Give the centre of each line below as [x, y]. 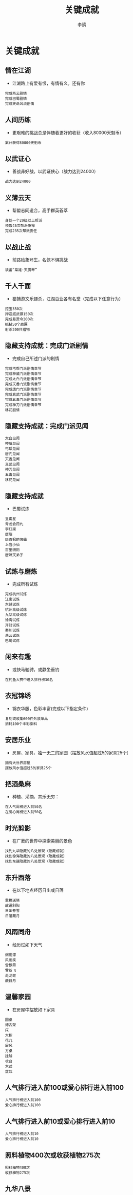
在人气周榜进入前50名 [24, 807]
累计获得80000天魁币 [23, 143]
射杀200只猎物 [18, 330]
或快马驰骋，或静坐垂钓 [36, 669]
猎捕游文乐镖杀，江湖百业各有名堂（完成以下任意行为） [67, 298]
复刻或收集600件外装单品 [27, 719]
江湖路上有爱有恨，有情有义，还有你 [48, 83]
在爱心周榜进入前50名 [24, 812]
